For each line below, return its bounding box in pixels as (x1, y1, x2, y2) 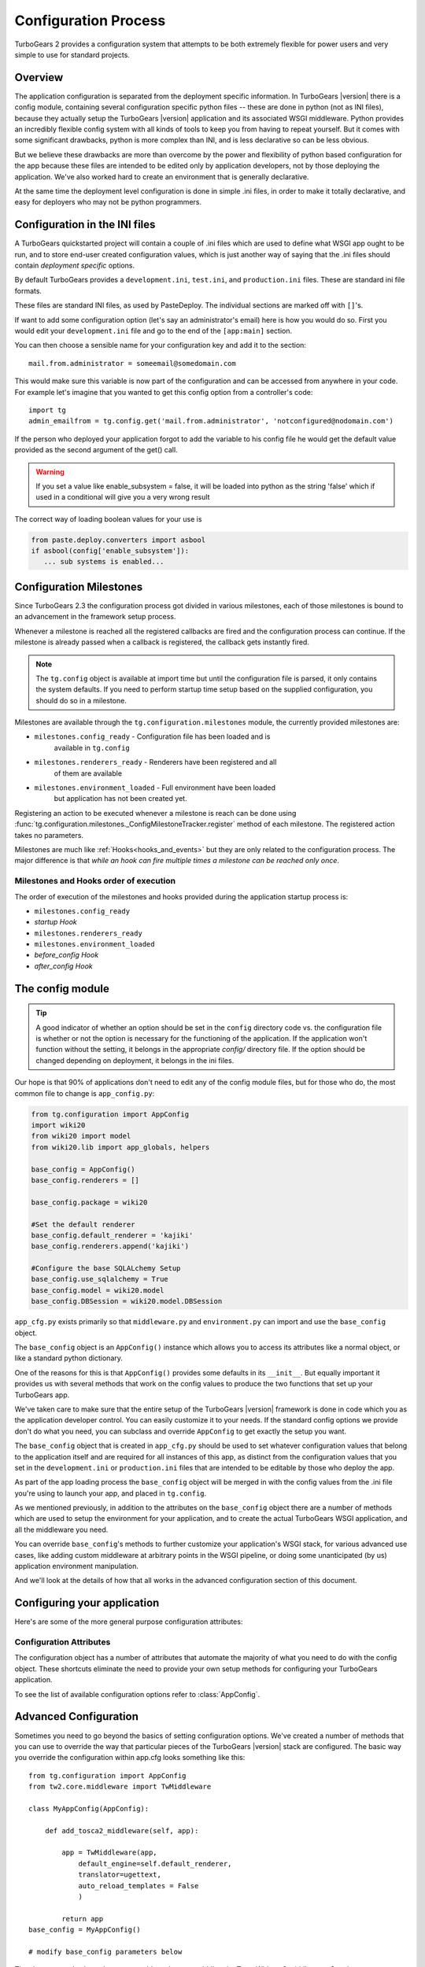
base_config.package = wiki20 (31, 1198, 148, 1207)
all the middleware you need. (14, 1525, 109, 1534)
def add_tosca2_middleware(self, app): (44, 1826, 199, 1835)
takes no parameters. (14, 830, 84, 840)
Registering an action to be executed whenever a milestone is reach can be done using (14, 808, 297, 817)
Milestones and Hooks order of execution (14, 876, 176, 887)
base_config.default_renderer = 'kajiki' (31, 1231, 194, 1239)
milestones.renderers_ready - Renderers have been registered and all (34, 758, 277, 767)
